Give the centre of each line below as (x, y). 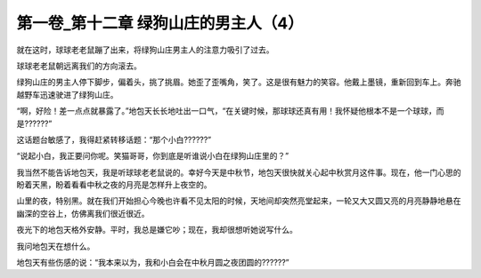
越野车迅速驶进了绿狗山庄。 (67, 94)
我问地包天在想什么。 (56, 246)
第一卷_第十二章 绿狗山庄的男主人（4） (160, 23)
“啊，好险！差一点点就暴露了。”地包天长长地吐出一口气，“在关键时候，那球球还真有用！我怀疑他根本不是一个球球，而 (230, 111)
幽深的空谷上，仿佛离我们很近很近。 (83, 213)
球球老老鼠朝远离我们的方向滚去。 (79, 66)
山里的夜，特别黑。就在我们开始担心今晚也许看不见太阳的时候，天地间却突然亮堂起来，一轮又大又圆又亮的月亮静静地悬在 (239, 201)
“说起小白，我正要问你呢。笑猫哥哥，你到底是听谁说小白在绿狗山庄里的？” (153, 156)
